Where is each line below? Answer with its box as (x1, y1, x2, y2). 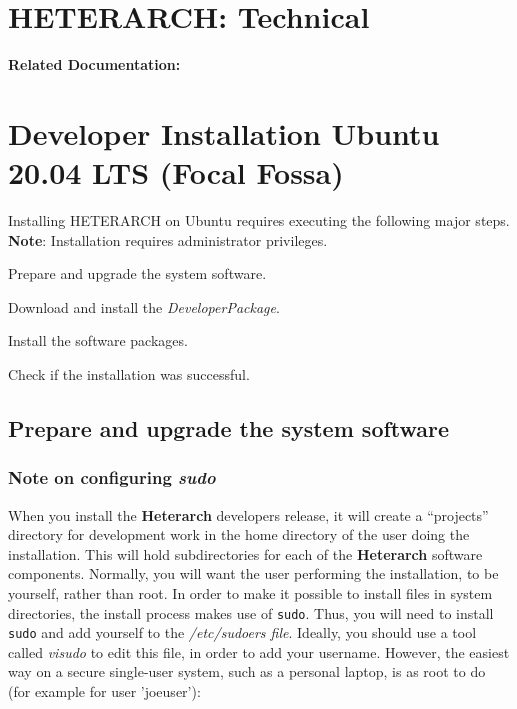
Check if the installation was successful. (8, 364, 250, 384)
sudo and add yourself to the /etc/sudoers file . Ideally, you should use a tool (8, 622, 477, 643)
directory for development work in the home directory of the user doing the (8, 524, 470, 545)
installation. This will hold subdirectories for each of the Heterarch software (8, 543, 483, 564)
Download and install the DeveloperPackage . (8, 296, 280, 317)
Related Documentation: (8, 54, 181, 75)
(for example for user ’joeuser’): (8, 681, 201, 702)
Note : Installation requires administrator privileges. (8, 229, 328, 250)
